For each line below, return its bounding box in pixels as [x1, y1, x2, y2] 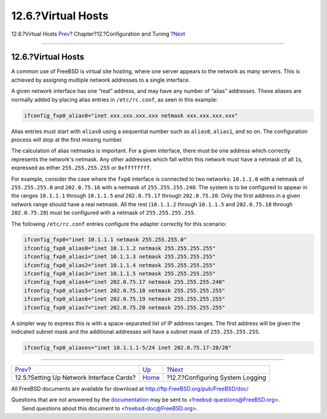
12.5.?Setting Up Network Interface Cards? [15, 373, 136, 382]
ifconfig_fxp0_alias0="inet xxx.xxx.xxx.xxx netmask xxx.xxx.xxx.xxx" [24, 112, 239, 119]
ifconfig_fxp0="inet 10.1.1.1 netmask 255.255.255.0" [24, 236, 187, 243]
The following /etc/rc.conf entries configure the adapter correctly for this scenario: [11, 220, 227, 227]
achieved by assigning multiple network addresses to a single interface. [11, 76, 190, 83]
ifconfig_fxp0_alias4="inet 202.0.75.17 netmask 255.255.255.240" [24, 279, 225, 285]
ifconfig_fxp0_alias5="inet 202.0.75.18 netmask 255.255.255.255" [24, 287, 225, 294]
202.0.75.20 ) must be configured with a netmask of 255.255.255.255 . [11, 209, 196, 216]
